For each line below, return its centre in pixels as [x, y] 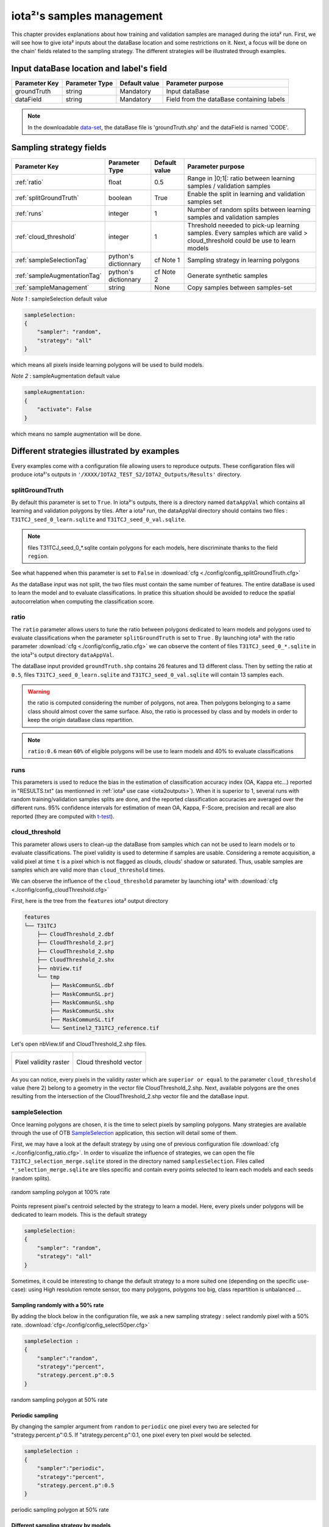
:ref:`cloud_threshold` [46, 236]
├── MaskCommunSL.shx [82, 1011]
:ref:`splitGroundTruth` [47, 197]
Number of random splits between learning [249, 210]
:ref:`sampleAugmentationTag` [58, 275]
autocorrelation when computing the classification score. [83, 601]
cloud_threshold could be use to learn [241, 240]
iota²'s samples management [87, 16]
